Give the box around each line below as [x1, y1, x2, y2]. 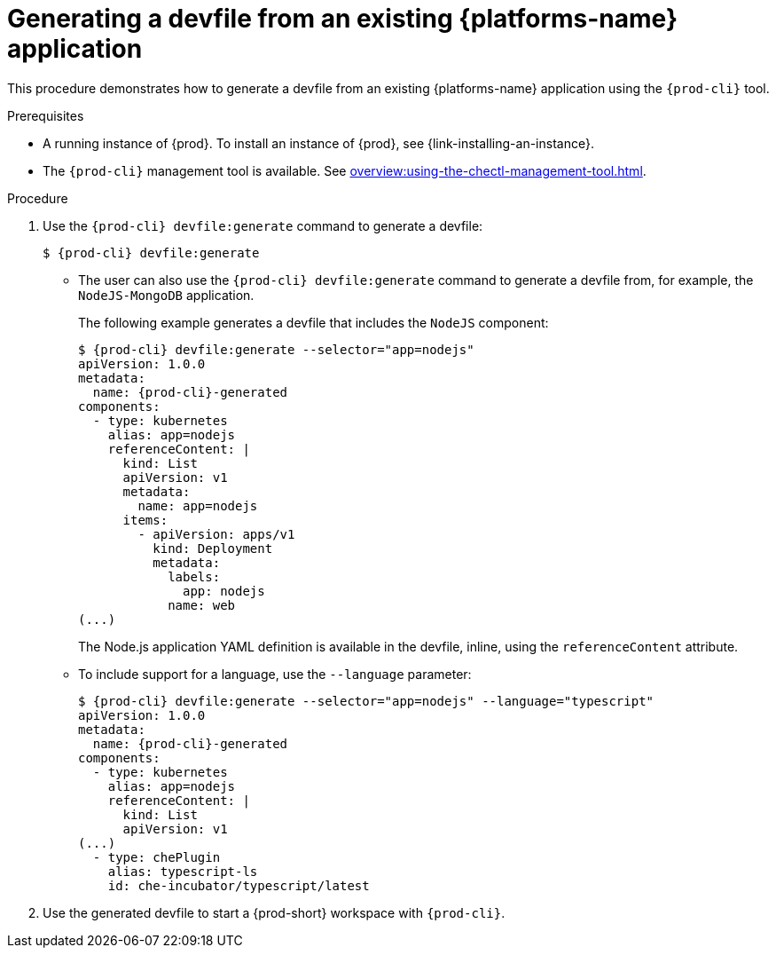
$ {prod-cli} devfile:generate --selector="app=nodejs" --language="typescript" [78, 693, 655, 708]
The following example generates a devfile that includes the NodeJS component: [78, 314, 549, 330]
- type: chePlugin [92, 849, 221, 864]
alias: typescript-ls [107, 864, 258, 879]
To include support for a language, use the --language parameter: [78, 666, 472, 682]
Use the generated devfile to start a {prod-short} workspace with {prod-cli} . [43, 904, 506, 920]
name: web [168, 597, 236, 612]
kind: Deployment [153, 541, 273, 556]
